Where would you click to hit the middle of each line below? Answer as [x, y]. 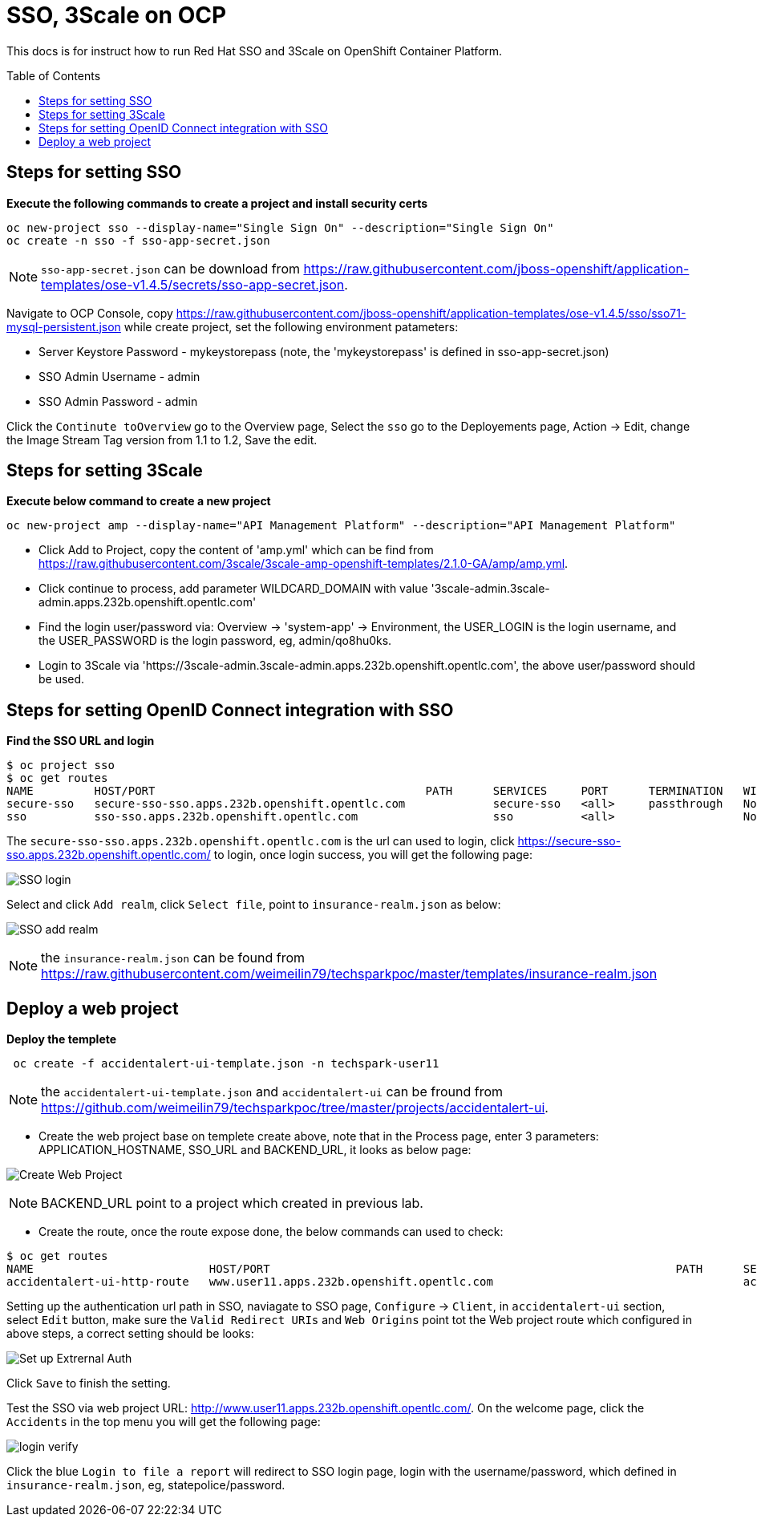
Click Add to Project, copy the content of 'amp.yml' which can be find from [236, 550]
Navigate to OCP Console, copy [90, 313]
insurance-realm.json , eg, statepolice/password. [146, 1485]
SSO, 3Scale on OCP [117, 15]
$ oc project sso [61, 766]
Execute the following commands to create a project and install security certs [217, 203]
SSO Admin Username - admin [119, 376]
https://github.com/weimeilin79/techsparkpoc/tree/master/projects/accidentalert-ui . [295, 1108]
